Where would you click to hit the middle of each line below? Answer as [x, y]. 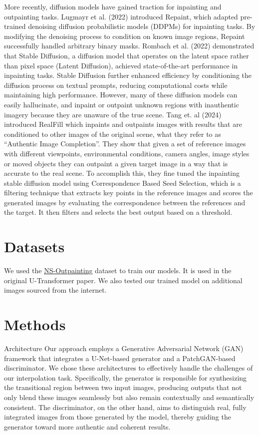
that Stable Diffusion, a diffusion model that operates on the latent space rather [127, 55]
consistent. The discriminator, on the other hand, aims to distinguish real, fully [125, 407]
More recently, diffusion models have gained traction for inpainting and [113, 6]
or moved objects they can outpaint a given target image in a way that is [116, 163]
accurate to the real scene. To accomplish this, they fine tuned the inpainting [122, 173]
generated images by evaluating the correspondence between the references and [125, 202]
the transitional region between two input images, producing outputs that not [123, 387]
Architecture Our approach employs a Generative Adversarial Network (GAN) [124, 348]
